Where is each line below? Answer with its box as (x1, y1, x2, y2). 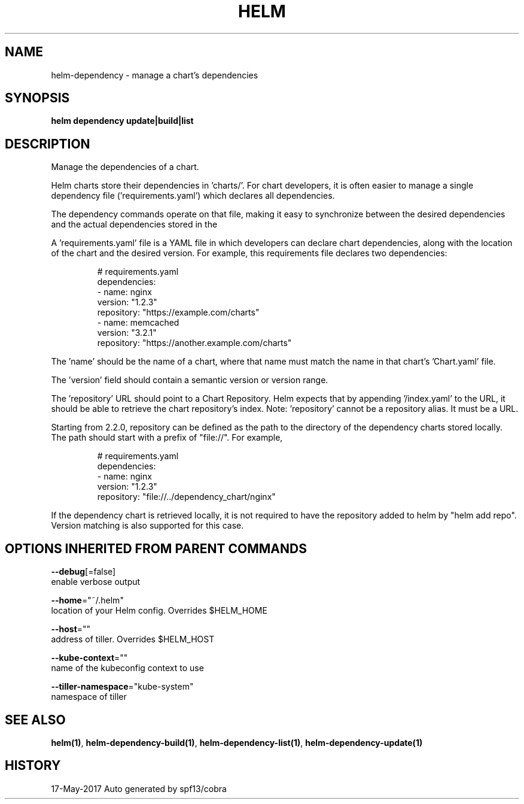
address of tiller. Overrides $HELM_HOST (51, 634, 215, 645)
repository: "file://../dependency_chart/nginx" (97, 491, 276, 502)
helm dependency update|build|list (51, 116, 194, 126)
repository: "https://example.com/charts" (97, 307, 260, 318)
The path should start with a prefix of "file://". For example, (51, 432, 283, 443)
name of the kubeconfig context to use (51, 663, 204, 673)
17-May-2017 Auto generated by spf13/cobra (51, 783, 227, 794)
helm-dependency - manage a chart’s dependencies (51, 69, 258, 80)
